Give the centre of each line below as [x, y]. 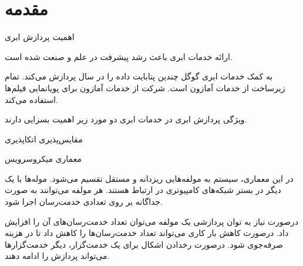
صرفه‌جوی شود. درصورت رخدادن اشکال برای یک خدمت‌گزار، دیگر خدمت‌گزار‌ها [144, 244]
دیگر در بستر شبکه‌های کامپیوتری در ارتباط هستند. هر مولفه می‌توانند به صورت [143, 190]
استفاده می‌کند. [31, 99]
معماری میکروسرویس [43, 159]
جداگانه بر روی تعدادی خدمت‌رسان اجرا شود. [84, 202]
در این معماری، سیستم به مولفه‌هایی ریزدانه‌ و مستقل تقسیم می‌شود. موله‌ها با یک [149, 178]
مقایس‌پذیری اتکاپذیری [44, 139]
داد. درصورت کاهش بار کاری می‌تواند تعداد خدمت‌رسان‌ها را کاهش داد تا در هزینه [147, 233]
